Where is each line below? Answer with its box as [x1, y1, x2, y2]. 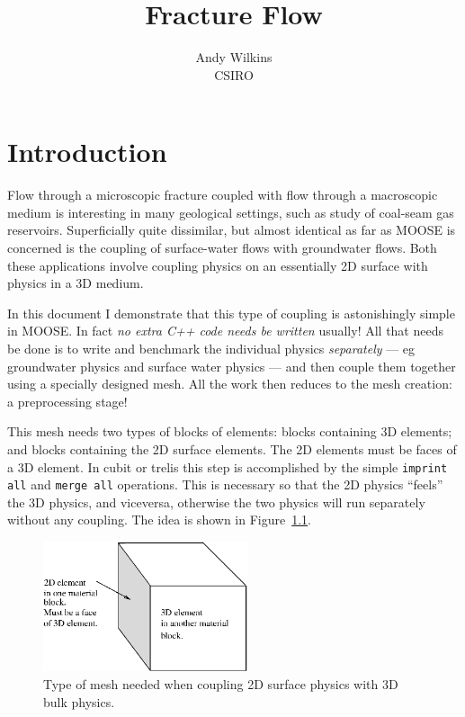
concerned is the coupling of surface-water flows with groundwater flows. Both [7, 238, 437, 257]
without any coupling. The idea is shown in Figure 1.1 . [7, 510, 312, 529]
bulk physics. [43, 692, 115, 711]
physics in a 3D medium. [7, 273, 144, 292]
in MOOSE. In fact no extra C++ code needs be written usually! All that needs [7, 321, 443, 340]
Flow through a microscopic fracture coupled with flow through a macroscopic [7, 185, 438, 204]
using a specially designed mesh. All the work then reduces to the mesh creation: [7, 374, 452, 393]
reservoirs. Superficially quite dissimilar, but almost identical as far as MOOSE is [7, 220, 456, 239]
